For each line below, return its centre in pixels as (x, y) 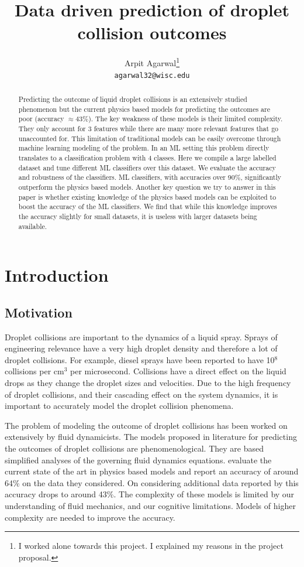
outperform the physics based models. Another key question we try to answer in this (147, 187)
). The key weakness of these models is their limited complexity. (186, 119)
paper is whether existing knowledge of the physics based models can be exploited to (147, 197)
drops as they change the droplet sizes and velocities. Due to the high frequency (148, 382)
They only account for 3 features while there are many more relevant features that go (148, 128)
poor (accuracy (41, 119)
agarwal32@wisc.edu (152, 75)
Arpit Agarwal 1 (152, 62)
